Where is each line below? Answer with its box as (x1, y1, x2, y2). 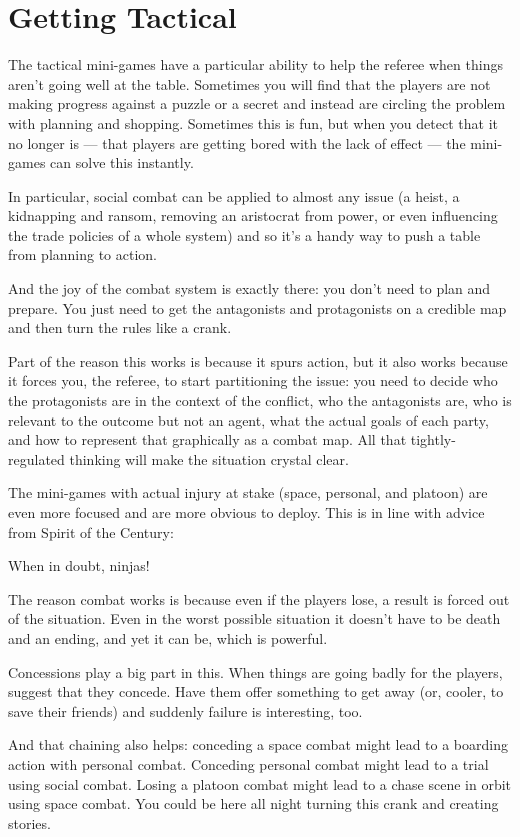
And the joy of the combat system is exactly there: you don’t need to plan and (8, 278, 491, 299)
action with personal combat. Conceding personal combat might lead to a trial (8, 753, 489, 774)
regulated (8, 448, 65, 469)
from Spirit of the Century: (8, 521, 174, 542)
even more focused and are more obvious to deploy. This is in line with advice (8, 502, 485, 522)
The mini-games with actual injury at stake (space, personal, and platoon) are (8, 482, 488, 503)
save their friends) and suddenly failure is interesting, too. (8, 700, 363, 721)
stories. (8, 812, 51, 833)
